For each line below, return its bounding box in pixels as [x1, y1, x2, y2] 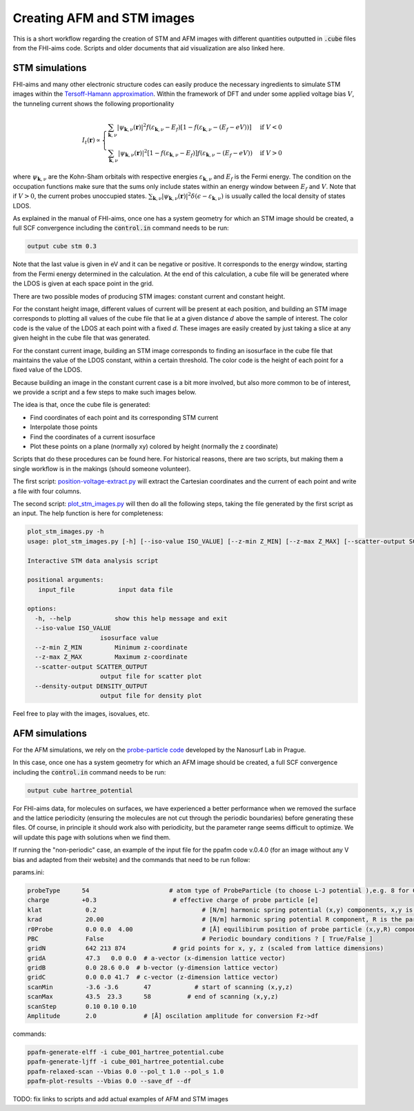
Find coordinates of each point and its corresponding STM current [30, 413, 219, 421]
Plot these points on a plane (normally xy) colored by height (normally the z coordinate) [30, 442, 279, 451]
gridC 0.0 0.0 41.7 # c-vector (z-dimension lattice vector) [27, 973, 279, 981]
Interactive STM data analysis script [27, 557, 159, 565]
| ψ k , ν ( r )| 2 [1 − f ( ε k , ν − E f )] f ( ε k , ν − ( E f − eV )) [117, 148, 253, 159]
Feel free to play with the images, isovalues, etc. [12, 709, 150, 717]
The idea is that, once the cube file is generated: [12, 401, 151, 409]
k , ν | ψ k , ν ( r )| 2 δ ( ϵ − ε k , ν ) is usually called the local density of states [152, 191, 346, 202]
